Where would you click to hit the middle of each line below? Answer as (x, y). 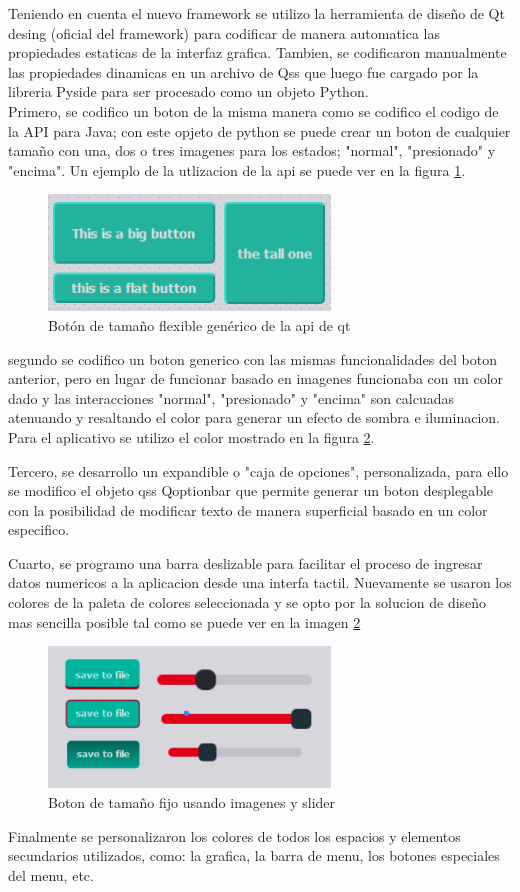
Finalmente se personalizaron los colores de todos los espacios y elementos (234, 835)
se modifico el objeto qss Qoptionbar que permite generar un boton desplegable (251, 490)
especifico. (39, 529)
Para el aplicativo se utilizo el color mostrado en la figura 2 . (191, 436)
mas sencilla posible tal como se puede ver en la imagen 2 (184, 621)
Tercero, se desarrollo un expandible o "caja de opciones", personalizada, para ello (258, 470)
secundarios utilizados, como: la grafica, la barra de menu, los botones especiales (254, 855)
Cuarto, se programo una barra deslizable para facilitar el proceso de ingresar (245, 562)
